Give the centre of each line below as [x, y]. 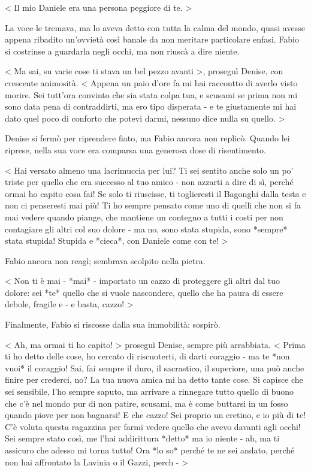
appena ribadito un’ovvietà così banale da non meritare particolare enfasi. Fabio [152, 39]
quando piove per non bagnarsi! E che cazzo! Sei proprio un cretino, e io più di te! [155, 415]
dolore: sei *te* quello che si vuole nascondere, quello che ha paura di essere [144, 292]
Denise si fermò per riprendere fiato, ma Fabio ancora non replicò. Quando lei [147, 138]
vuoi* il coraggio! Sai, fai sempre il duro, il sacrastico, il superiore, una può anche [155, 367]
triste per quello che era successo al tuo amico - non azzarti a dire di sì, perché [149, 182]
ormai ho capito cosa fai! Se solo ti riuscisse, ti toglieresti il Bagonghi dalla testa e [155, 193]
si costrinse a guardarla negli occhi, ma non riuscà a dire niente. [122, 51]
